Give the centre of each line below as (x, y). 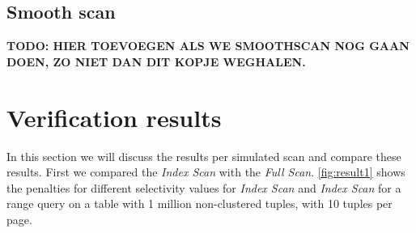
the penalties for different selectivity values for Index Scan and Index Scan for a (204, 187)
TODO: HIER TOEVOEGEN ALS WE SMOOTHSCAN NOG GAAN (208, 46)
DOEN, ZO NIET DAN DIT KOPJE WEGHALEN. (156, 61)
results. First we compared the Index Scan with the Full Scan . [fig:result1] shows (206, 172)
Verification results (114, 117)
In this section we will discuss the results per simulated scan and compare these (204, 156)
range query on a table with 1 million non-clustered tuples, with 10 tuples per (200, 203)
